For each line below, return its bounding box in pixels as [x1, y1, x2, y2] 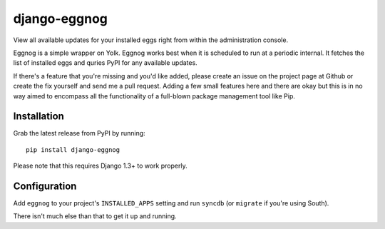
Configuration [13, 180, 77, 192]
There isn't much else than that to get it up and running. [13, 212, 178, 220]
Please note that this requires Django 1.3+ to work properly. [13, 161, 188, 171]
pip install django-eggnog [26, 146, 120, 153]
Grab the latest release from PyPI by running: [13, 129, 145, 138]
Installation [13, 111, 64, 123]
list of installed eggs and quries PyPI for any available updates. [13, 58, 197, 67]
